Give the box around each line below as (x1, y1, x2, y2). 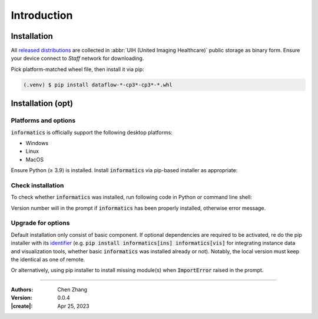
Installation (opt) (11, 99, 74, 109)
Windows (25, 139, 49, 146)
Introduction (11, 9, 73, 22)
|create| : (11, 303, 33, 310)
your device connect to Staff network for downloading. (11, 55, 144, 62)
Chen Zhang (57, 286, 88, 293)
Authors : (11, 286, 34, 293)
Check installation (11, 181, 64, 189)
